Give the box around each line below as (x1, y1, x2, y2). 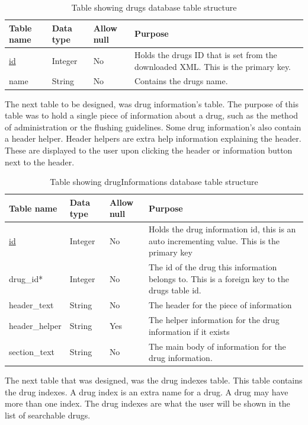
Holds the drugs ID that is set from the (134, 49, 277, 61)
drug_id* (9, 272, 43, 285)
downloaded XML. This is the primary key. (134, 60, 291, 72)
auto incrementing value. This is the (148, 234, 280, 247)
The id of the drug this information (148, 261, 277, 273)
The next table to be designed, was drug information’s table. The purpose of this (5, 97, 299, 110)
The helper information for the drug (148, 314, 280, 326)
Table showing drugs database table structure (71, 1, 237, 13)
